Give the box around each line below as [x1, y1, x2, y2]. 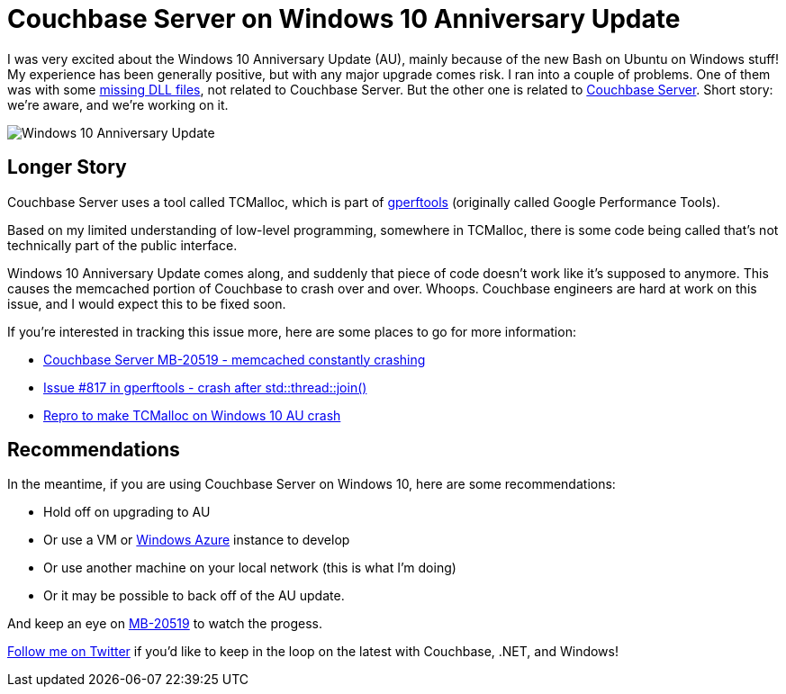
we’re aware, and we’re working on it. [7, 96, 229, 113]
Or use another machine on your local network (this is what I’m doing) [43, 560, 456, 576]
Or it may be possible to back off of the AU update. [43, 588, 345, 604]
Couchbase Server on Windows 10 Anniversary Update [7, 4, 681, 34]
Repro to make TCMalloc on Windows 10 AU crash [43, 407, 341, 423]
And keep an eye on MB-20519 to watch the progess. [7, 616, 322, 632]
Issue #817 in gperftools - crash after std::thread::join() [43, 379, 367, 395]
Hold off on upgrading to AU [43, 504, 211, 520]
